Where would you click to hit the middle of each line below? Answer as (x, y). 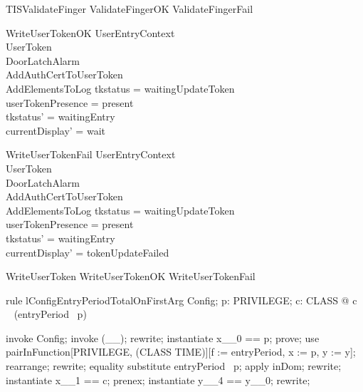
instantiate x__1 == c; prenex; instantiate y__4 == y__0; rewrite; (158, 380)
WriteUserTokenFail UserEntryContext (91, 154)
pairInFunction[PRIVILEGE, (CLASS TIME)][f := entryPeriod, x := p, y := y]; (181, 352)
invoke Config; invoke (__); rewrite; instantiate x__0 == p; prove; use (163, 337)
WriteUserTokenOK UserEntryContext (90, 32)
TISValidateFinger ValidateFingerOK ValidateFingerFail (130, 9)
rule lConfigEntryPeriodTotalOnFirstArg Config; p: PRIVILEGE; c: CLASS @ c (181, 300)
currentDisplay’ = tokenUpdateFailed (88, 252)
